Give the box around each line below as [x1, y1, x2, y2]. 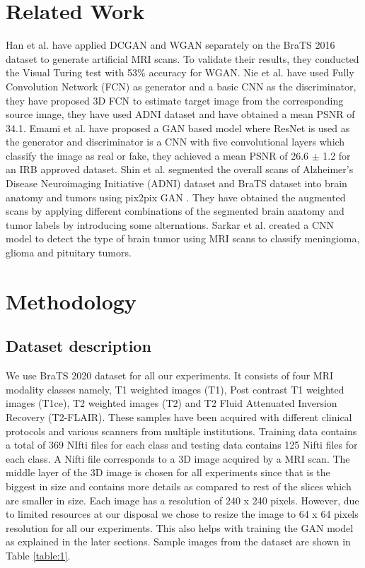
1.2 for [323, 148, 351, 162]
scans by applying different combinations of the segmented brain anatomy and [6, 203, 344, 218]
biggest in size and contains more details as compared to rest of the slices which [6, 478, 352, 493]
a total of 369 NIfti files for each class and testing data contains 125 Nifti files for [6, 437, 358, 452]
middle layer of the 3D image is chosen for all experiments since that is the [6, 465, 330, 480]
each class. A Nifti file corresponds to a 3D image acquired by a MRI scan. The [6, 451, 350, 466]
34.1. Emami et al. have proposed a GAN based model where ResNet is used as [6, 120, 350, 135]
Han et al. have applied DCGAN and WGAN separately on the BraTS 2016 [6, 37, 335, 52]
